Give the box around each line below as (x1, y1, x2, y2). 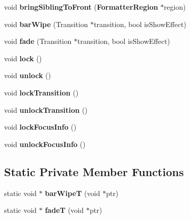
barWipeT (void (45, 187, 100, 198)
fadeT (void (45, 205, 84, 215)
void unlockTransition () (4, 104, 88, 115)
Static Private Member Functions (4, 163, 184, 179)
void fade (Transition (4, 36, 72, 46)
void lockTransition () (4, 87, 78, 98)
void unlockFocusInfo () (4, 138, 86, 149)
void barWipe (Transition (4, 18, 88, 29)
